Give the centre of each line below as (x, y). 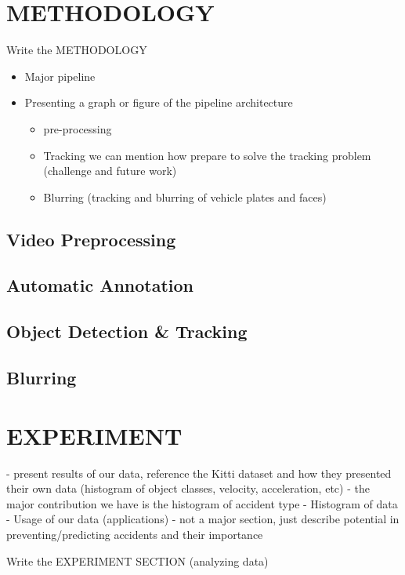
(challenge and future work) (110, 171)
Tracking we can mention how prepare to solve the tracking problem (207, 155)
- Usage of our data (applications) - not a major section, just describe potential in (203, 519)
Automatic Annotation (100, 285)
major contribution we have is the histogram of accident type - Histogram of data (202, 503)
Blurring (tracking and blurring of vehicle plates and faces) (185, 197)
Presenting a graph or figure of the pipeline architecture (159, 102)
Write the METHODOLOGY (77, 50)
